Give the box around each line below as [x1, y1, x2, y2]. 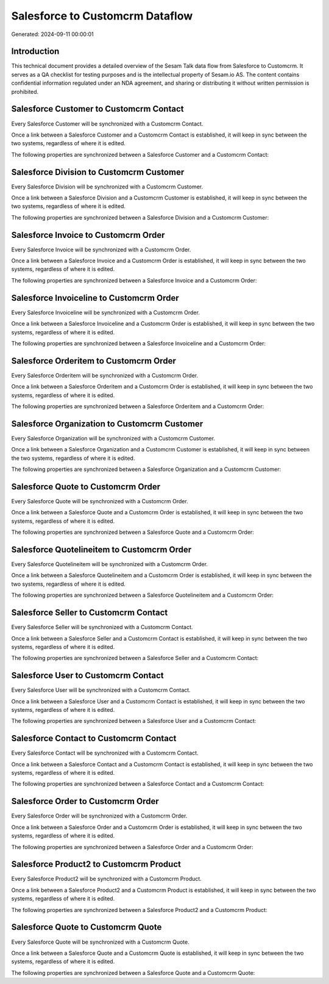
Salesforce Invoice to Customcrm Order [11, 229, 165, 240]
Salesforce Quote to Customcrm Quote [11, 922, 162, 933]
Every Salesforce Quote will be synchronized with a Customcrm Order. [11, 498, 188, 505]
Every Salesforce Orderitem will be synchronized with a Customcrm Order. [11, 372, 199, 379]
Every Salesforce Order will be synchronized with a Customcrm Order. [11, 812, 188, 820]
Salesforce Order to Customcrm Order [11, 796, 160, 806]
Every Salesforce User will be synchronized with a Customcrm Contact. [11, 686, 191, 694]
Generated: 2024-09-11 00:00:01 [11, 31, 94, 38]
